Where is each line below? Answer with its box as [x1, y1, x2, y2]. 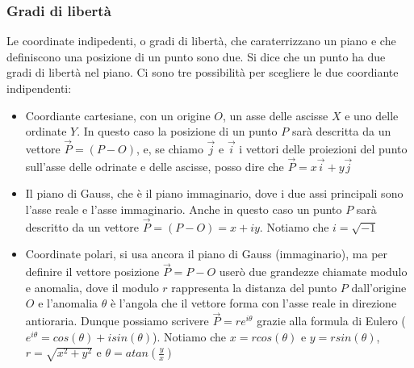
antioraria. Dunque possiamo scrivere [25, 312, 209, 329]
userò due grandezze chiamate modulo [219, 263, 408, 280]
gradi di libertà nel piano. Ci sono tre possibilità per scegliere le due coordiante [6, 64, 399, 81]
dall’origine [351, 278, 407, 295]
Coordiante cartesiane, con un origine [25, 107, 211, 123]
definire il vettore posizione [25, 263, 160, 280]
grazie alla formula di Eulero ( [257, 312, 406, 329]
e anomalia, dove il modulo [25, 278, 159, 295]
